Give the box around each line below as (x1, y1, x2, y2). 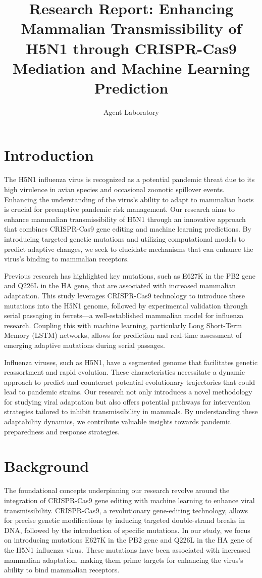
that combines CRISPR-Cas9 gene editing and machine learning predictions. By (4, 224, 251, 234)
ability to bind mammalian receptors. (4, 564, 120, 575)
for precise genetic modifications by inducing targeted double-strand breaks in (4, 515, 245, 525)
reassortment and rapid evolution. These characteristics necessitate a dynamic (4, 367, 245, 377)
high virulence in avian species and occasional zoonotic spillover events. (4, 184, 225, 194)
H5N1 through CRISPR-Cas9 (26, 37, 237, 58)
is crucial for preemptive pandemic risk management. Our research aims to (4, 204, 235, 214)
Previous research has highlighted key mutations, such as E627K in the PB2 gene (4, 270, 255, 281)
